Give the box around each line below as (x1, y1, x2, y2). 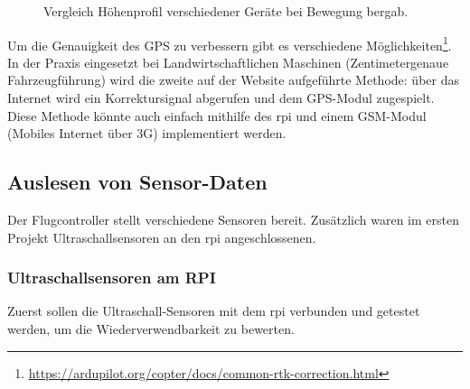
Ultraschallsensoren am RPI (7, 266, 216, 289)
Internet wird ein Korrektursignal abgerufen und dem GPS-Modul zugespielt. (7, 88, 435, 107)
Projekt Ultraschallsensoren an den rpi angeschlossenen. (7, 227, 316, 246)
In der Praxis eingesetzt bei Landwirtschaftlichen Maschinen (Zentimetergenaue (7, 52, 449, 71)
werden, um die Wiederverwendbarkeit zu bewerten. (7, 320, 295, 338)
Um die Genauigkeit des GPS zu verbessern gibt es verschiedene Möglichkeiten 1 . (7, 32, 452, 54)
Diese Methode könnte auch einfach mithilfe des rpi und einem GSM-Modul (7, 106, 427, 125)
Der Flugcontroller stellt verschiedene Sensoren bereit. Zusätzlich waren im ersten (7, 210, 459, 229)
